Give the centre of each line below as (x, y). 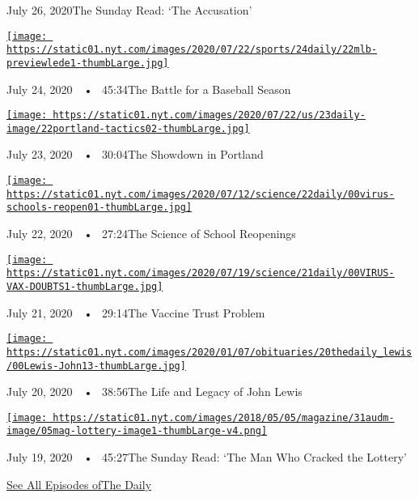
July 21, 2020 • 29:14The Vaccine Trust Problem (136, 312)
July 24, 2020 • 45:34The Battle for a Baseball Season (149, 89)
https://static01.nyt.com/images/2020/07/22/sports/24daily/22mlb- (192, 50)
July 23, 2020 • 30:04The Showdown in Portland (135, 154)
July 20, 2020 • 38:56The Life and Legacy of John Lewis (154, 392)
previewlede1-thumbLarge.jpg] (88, 63)
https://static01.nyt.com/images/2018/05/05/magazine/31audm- (224, 417)
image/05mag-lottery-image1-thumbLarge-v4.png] (137, 431)
